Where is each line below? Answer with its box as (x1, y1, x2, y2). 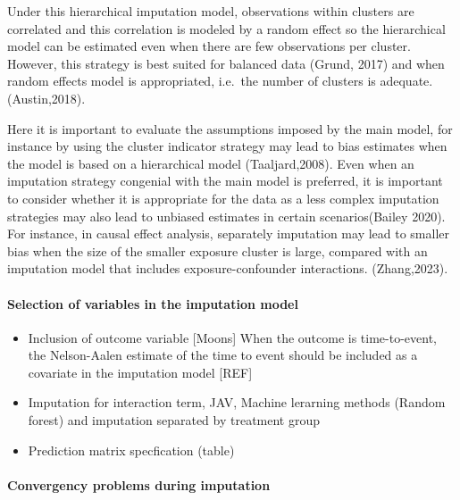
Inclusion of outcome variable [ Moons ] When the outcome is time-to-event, (28, 328, 438, 346)
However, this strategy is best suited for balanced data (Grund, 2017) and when (7, 54, 445, 72)
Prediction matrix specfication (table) (28, 440, 235, 459)
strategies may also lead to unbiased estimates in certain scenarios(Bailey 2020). (7, 206, 446, 225)
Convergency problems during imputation (7, 475, 271, 494)
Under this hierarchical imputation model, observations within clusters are (7, 2, 414, 20)
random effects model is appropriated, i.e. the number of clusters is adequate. (7, 71, 433, 90)
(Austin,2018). (7, 88, 86, 107)
